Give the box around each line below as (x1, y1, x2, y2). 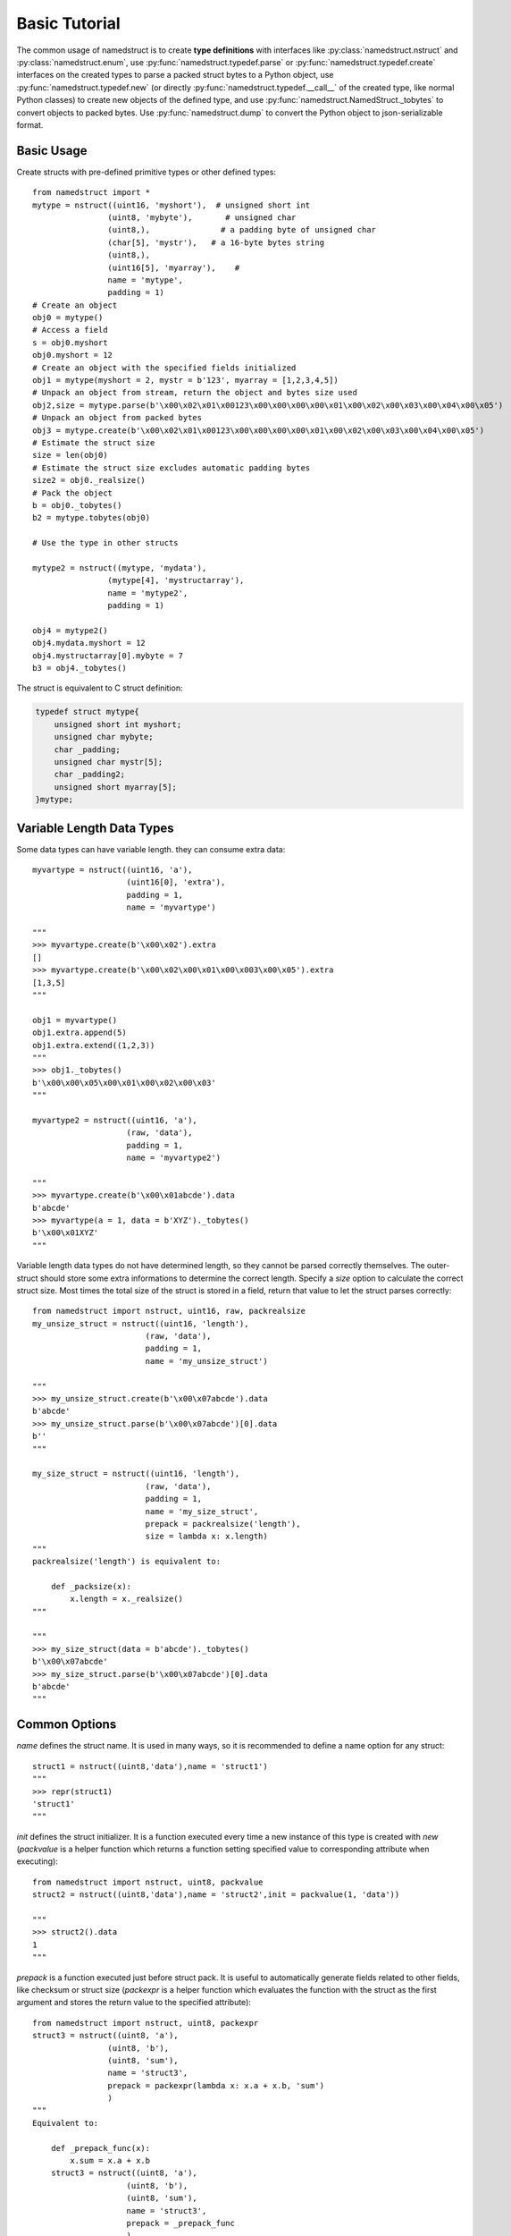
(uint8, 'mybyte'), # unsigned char (107, 212, 297, 223)
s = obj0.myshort (32, 337, 108, 348)
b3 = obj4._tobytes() (32, 663, 127, 673)
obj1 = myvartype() (32, 1015, 118, 1025)
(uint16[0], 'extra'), (126, 877, 226, 887)
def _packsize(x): (50, 1581, 132, 1591)
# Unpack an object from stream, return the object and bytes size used (32, 387, 357, 398)
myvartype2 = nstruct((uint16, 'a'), (32, 1114, 198, 1125)
